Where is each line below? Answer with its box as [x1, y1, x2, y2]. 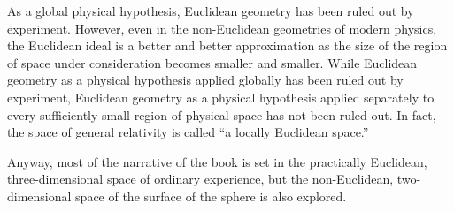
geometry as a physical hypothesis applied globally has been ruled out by [7, 71, 404, 89]
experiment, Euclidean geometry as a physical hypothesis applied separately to [7, 87, 435, 106]
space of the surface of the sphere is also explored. [75, 186, 347, 205]
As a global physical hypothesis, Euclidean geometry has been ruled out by [7, 2, 414, 19]
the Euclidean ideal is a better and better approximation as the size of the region [7, 36, 448, 55]
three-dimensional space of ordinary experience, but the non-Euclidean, [7, 170, 394, 188]
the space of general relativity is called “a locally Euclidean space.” [7, 123, 369, 141]
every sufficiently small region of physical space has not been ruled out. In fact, [7, 105, 436, 124]
